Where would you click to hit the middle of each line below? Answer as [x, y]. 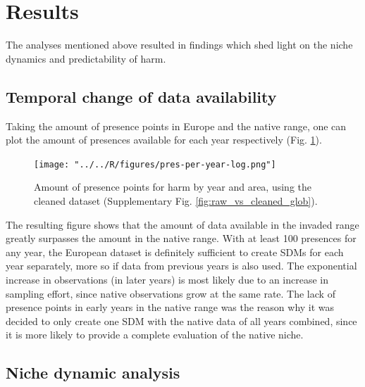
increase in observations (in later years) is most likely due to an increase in [167, 279]
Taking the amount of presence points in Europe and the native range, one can [176, 126]
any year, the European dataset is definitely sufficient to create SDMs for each [175, 252]
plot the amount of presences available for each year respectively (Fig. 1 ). [164, 140]
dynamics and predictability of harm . [86, 58]
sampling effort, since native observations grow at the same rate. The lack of [171, 293]
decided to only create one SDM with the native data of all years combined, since [181, 321]
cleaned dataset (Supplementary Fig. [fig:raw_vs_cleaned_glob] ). [176, 200]
